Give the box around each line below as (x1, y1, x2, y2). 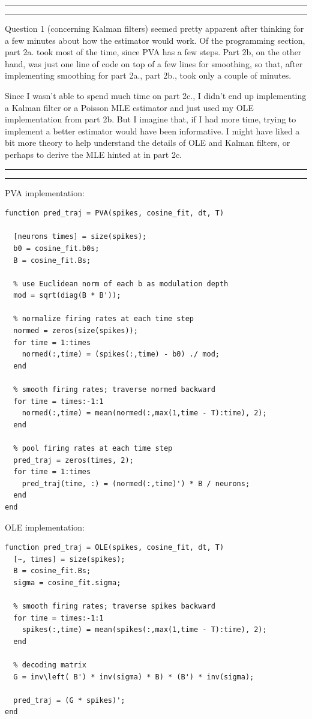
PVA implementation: (5, 186, 85, 199)
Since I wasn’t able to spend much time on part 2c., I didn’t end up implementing (5, 89, 307, 101)
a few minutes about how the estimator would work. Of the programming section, (5, 34, 305, 46)
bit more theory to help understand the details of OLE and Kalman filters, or (5, 136, 290, 149)
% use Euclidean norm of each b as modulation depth (13, 279, 229, 288)
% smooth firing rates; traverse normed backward (13, 385, 215, 394)
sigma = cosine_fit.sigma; (13, 578, 121, 587)
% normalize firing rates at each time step (13, 314, 194, 323)
